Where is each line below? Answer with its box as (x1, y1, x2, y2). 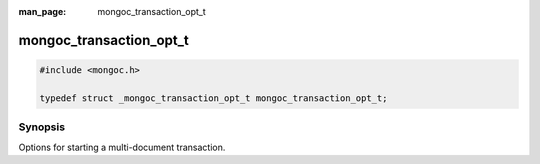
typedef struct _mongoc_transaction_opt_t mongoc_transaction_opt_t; (39, 92, 388, 104)
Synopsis (18, 120, 65, 134)
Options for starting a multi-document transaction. (18, 141, 226, 153)
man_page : (18, 6, 67, 17)
